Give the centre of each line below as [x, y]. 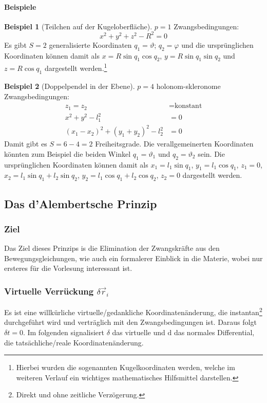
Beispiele [20, 6]
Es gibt [15, 44]
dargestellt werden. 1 [76, 67]
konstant [188, 106]
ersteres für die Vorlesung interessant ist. [68, 268]
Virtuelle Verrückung [49, 291]
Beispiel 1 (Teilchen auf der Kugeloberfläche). [78, 26]
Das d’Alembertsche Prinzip [81, 203]
